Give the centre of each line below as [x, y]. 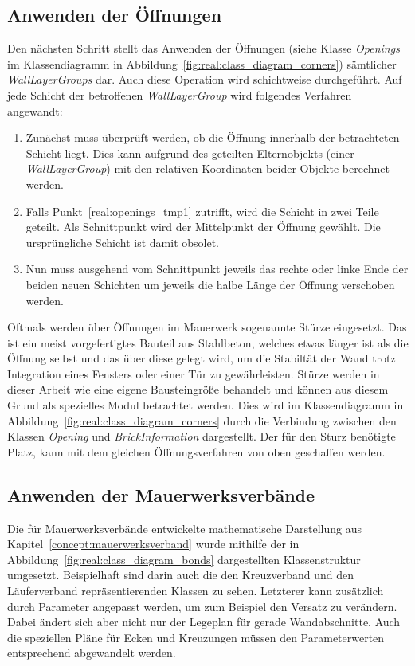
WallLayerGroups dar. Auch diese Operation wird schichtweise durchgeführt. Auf [205, 79]
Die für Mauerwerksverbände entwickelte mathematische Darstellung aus [184, 528]
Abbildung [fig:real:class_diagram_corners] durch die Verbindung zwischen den [202, 420]
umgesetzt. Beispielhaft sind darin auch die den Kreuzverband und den [180, 575]
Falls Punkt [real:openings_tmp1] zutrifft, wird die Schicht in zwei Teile [202, 211]
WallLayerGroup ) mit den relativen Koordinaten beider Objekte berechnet [207, 168]
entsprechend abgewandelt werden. [92, 653]
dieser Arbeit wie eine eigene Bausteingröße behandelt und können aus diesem [198, 389]
